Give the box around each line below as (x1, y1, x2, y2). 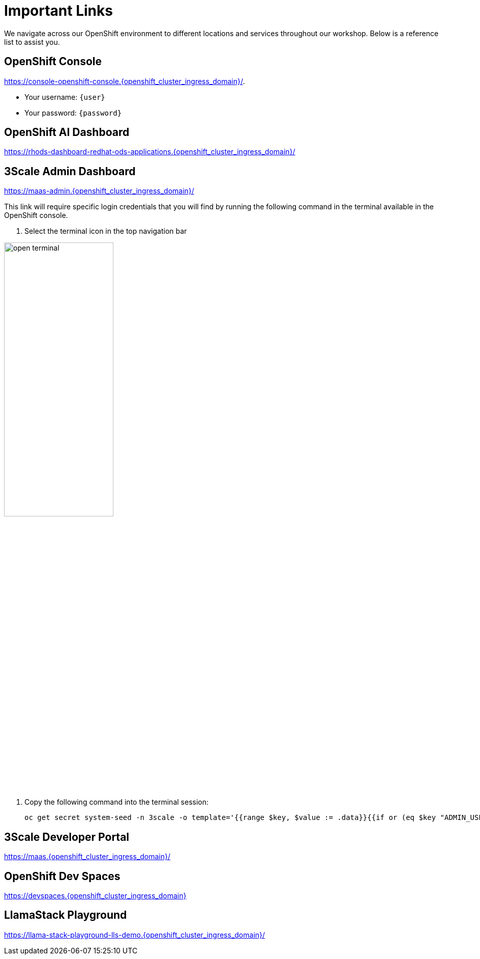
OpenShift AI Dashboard (4, 126, 130, 139)
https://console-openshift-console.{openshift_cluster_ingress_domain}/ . (4, 76, 245, 86)
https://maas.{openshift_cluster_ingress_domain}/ (4, 852, 171, 861)
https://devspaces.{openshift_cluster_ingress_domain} (4, 891, 187, 900)
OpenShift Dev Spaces (4, 869, 121, 883)
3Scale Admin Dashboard (4, 165, 136, 178)
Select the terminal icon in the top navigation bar (24, 227, 187, 236)
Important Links (4, 2, 113, 19)
